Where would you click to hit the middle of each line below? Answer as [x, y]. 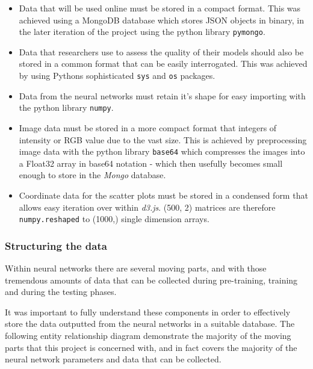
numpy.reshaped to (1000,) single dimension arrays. [114, 219]
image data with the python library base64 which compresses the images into [162, 151]
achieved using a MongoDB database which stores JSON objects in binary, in [161, 20]
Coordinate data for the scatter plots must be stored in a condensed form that [163, 195]
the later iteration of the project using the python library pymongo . [142, 32]
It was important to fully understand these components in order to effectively [148, 312]
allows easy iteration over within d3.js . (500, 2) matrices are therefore [147, 207]
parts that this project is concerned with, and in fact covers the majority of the [151, 347]
